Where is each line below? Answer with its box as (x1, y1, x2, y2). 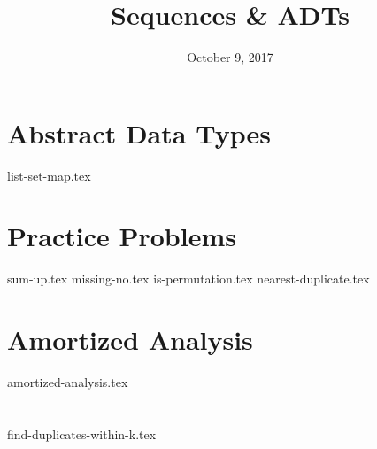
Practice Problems (7, 218, 236, 254)
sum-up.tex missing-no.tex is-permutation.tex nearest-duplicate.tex (7, 269, 370, 288)
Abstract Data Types (7, 114, 271, 151)
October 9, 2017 (187, 48, 273, 66)
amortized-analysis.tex (7, 373, 128, 391)
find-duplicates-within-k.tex (7, 424, 157, 443)
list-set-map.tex (7, 166, 91, 184)
